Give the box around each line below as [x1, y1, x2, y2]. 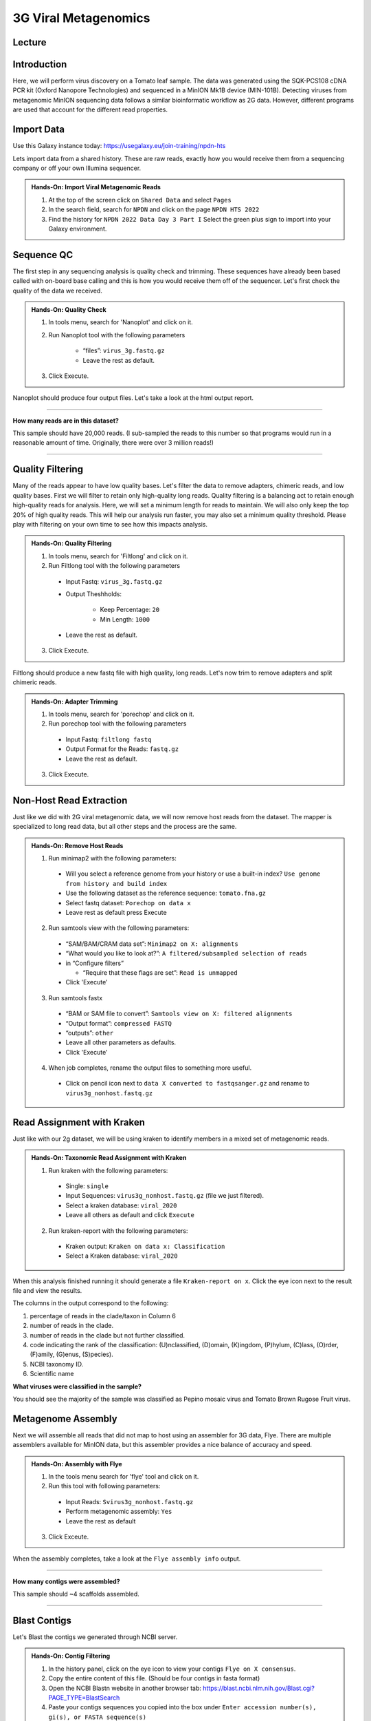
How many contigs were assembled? [12, 1577, 120, 1585]
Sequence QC [12, 249, 74, 261]
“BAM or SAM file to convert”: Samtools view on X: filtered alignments [65, 1009, 293, 1018]
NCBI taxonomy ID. [30, 1360, 84, 1368]
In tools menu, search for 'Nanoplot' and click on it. [48, 318, 194, 326]
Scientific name [30, 1370, 74, 1378]
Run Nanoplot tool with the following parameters [48, 330, 185, 339]
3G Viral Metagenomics [12, 10, 150, 25]
